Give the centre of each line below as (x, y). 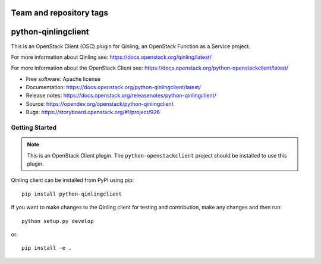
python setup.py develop (58, 221)
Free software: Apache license (63, 79)
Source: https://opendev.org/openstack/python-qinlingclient (100, 103)
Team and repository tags (59, 13)
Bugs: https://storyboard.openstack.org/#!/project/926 (93, 112)
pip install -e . (47, 248)
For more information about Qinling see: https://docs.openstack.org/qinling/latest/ (111, 57)
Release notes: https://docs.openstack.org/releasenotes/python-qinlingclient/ (121, 96)
